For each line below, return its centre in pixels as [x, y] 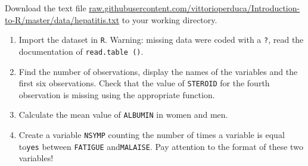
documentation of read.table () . [81, 51]
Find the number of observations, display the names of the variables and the [158, 71]
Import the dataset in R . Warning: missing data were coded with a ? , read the [161, 40]
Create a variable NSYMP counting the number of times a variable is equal [152, 134]
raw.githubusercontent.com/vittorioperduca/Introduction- [195, 8]
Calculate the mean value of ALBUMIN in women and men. [123, 115]
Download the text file [46, 8]
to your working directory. [169, 19]
